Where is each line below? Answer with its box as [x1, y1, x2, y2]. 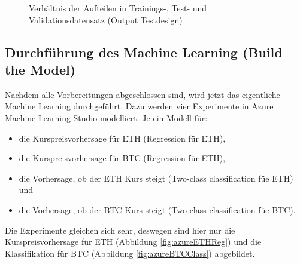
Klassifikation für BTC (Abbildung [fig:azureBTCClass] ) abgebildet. [5, 247, 255, 259]
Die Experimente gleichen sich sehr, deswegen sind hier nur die [5, 223, 235, 236]
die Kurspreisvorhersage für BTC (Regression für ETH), [19, 152, 226, 164]
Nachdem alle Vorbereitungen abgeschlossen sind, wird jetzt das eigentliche [5, 88, 280, 100]
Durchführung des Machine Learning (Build [5, 42, 283, 61]
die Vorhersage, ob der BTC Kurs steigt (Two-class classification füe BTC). [19, 203, 296, 216]
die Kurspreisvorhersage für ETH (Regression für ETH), [19, 131, 226, 144]
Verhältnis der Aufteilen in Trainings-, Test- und [29, 2, 207, 14]
